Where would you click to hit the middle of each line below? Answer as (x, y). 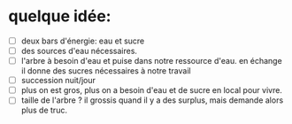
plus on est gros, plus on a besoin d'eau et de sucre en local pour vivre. (151, 90)
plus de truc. (44, 110)
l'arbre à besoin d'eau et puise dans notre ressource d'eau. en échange (151, 61)
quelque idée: (60, 16)
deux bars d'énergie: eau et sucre (83, 41)
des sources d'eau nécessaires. (79, 51)
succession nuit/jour (58, 81)
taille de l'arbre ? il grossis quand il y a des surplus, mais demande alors (152, 100)
